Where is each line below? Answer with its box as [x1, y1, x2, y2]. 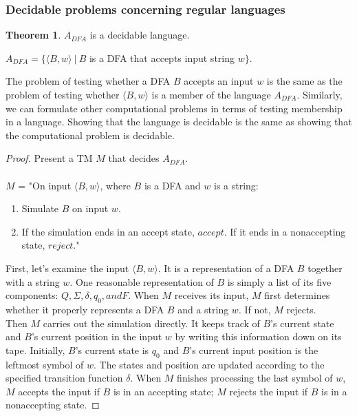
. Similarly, [296, 87, 343, 101]
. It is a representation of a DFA [158, 260, 294, 275]
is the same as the [266, 74, 343, 88]
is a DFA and [144, 178, 201, 192]
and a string [177, 302, 229, 316]
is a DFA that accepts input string [89, 50, 235, 65]
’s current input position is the [189, 342, 318, 357]
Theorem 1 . [6, 28, 61, 42]
